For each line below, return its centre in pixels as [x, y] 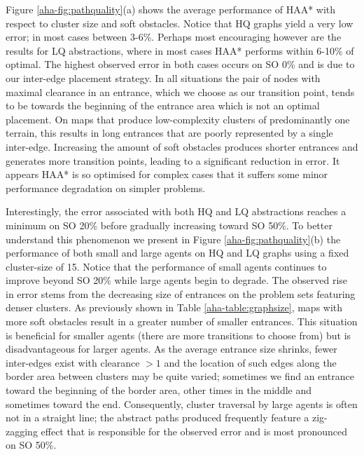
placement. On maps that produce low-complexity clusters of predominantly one [178, 119]
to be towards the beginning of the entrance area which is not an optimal [163, 106]
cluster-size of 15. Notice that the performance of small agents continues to [166, 266]
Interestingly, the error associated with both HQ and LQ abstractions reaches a [176, 211]
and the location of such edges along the [250, 362]
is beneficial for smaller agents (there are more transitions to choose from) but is [178, 335]
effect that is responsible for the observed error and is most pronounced [194, 431]
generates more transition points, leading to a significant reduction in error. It [173, 160]
